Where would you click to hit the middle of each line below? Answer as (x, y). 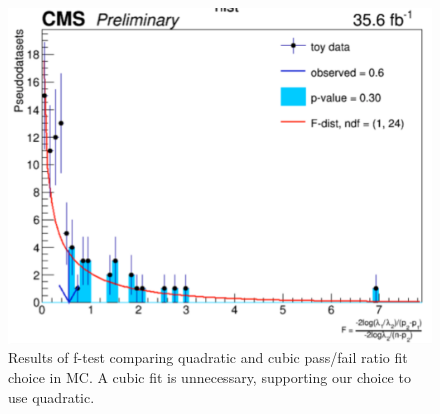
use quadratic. (51, 396)
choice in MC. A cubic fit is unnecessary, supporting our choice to (209, 376)
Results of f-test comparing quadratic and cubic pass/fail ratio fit (208, 357)
